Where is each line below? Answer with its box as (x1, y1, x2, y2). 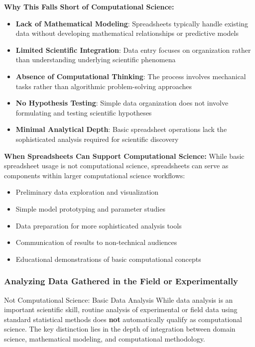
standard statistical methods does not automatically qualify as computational (4, 314, 243, 324)
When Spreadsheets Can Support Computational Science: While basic (4, 150, 245, 161)
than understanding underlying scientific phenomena (15, 54, 176, 65)
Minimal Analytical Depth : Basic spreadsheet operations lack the (15, 124, 227, 134)
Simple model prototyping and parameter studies (15, 203, 165, 214)
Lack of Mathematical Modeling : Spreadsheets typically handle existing (15, 18, 249, 28)
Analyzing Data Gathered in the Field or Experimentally (4, 275, 238, 287)
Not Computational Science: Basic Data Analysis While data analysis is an (4, 294, 233, 305)
